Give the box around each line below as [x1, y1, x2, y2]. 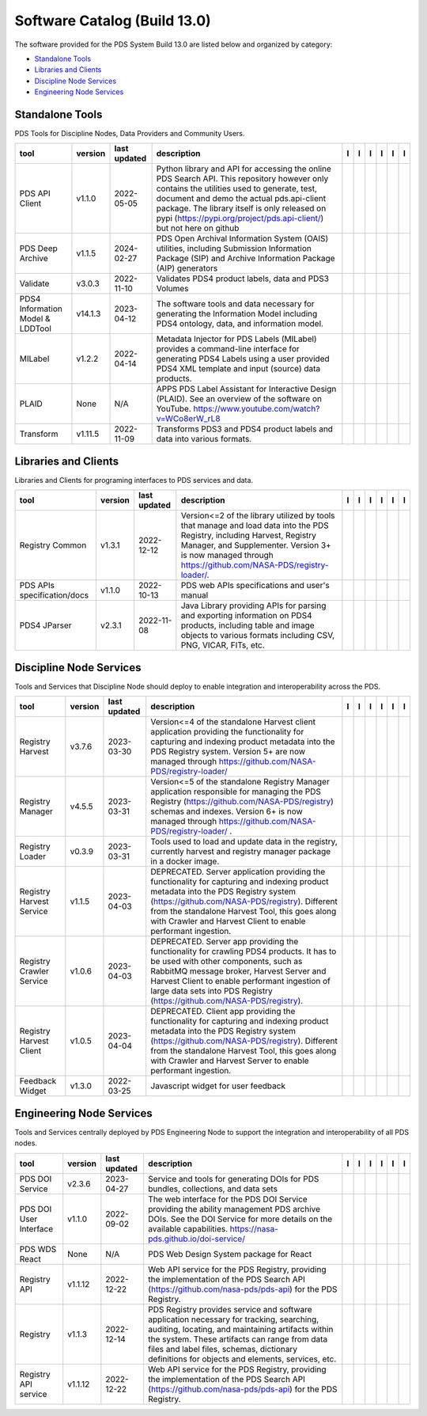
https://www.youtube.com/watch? [193, 404, 320, 415]
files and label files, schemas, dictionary [147, 1343, 298, 1354]
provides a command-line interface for [156, 344, 300, 355]
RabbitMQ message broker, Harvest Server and [150, 966, 327, 977]
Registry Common [19, 540, 87, 551]
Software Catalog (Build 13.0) [14, 12, 211, 29]
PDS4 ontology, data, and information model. [156, 318, 324, 329]
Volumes [156, 283, 189, 294]
